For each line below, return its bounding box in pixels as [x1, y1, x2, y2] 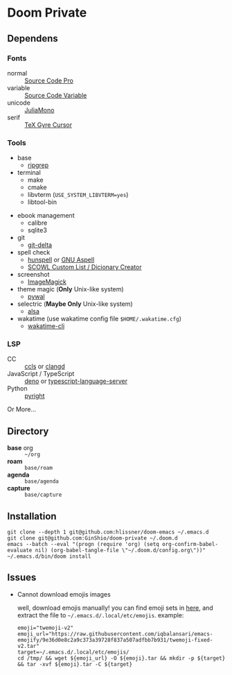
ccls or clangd [24, 362, 66, 370]
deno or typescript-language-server [24, 377, 128, 386]
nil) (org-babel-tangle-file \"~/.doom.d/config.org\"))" [35, 547, 206, 554]
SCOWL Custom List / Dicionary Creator [27, 263, 142, 271]
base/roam [24, 465, 53, 472]
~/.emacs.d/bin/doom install [7, 553, 91, 560]
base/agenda [24, 478, 59, 485]
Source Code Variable [24, 91, 87, 99]
